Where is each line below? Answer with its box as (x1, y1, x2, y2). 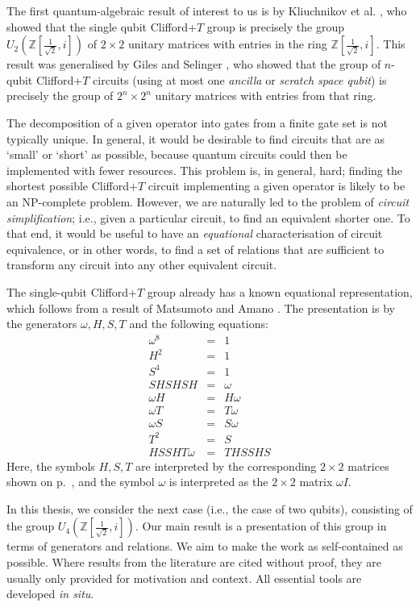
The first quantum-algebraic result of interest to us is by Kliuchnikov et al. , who (6, 2, 407, 19)
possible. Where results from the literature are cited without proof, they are (6, 553, 381, 570)
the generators (6, 315, 77, 332)
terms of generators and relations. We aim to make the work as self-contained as (6, 538, 403, 555)
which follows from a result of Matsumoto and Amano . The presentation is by (6, 299, 395, 316)
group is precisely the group (206, 18, 344, 35)
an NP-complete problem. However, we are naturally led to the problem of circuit (6, 193, 410, 210)
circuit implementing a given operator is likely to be (148, 177, 405, 194)
